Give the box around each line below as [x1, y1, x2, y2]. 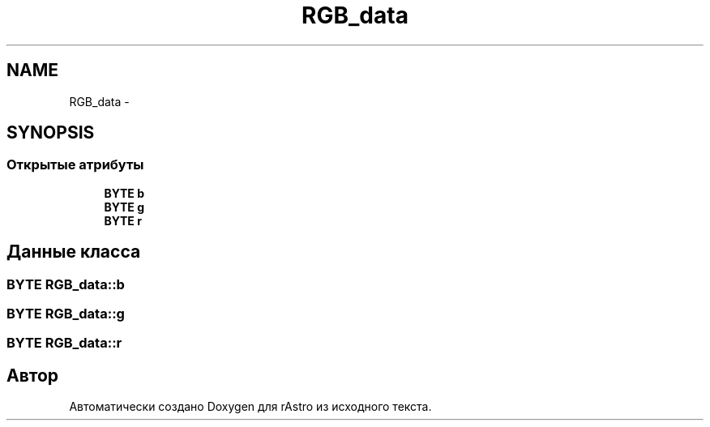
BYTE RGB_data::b [6, 275, 125, 292]
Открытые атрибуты [6, 156, 144, 173]
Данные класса [6, 241, 141, 263]
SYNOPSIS [6, 122, 95, 143]
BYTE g [104, 199, 145, 214]
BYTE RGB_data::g [6, 305, 125, 322]
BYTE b [104, 186, 144, 200]
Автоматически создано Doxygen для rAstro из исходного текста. [69, 399, 432, 414]
